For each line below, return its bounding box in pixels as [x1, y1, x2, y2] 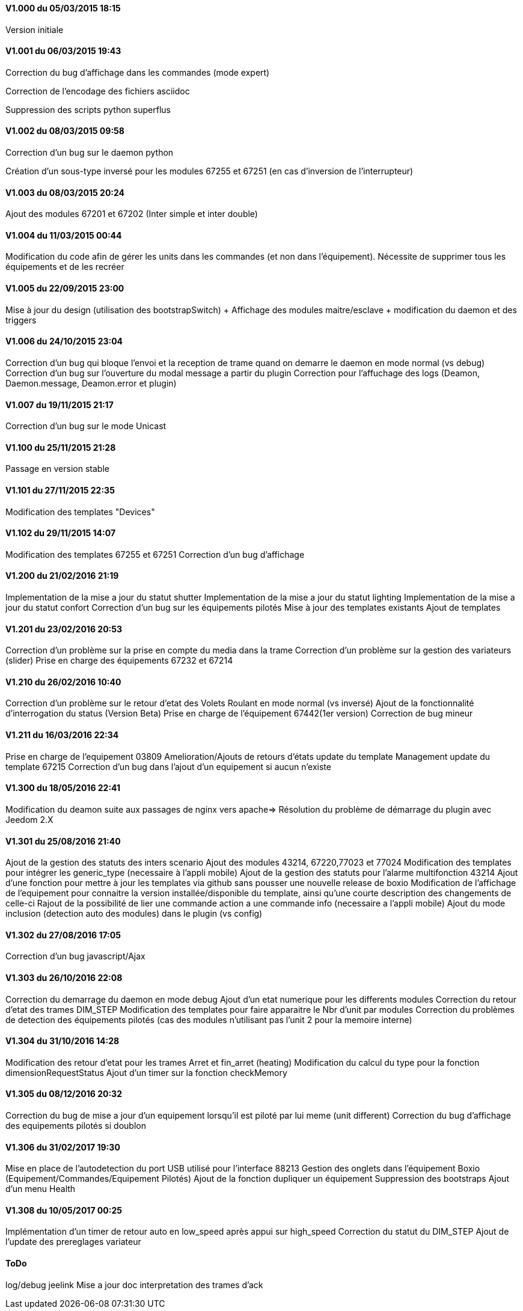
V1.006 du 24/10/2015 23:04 [5, 336, 123, 347]
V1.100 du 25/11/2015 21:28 [5, 442, 116, 453]
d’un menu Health [5, 1184, 76, 1194]
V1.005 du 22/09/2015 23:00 [5, 283, 124, 294]
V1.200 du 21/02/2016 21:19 [5, 570, 119, 581]
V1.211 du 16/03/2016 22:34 [5, 730, 119, 741]
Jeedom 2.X [5, 814, 54, 825]
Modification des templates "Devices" [5, 506, 155, 517]
